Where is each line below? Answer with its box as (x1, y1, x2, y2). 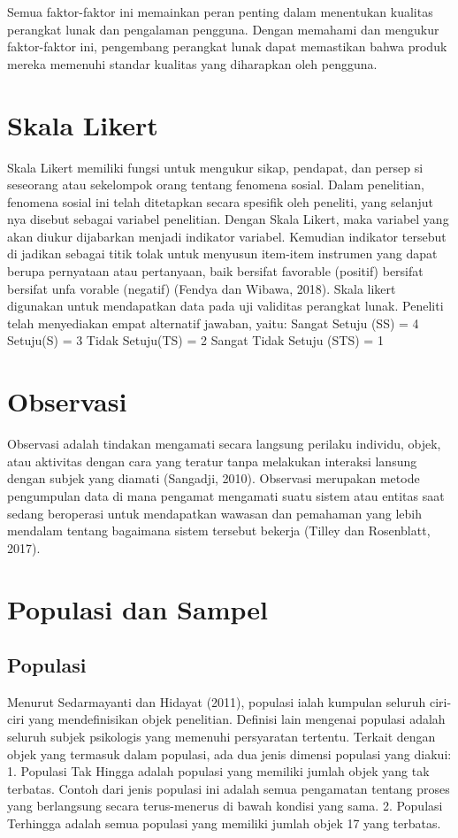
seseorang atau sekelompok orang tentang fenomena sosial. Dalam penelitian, (7, 175, 424, 194)
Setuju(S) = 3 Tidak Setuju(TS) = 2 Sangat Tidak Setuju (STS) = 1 (7, 331, 384, 350)
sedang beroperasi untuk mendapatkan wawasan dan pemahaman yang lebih (7, 504, 422, 522)
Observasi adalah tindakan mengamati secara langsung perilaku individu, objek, (7, 434, 441, 453)
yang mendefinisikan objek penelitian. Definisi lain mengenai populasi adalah (28, 710, 446, 728)
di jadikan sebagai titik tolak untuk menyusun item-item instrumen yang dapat (7, 244, 438, 263)
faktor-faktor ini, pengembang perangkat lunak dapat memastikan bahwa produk (7, 37, 447, 56)
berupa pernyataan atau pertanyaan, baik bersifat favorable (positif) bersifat (7, 262, 424, 281)
